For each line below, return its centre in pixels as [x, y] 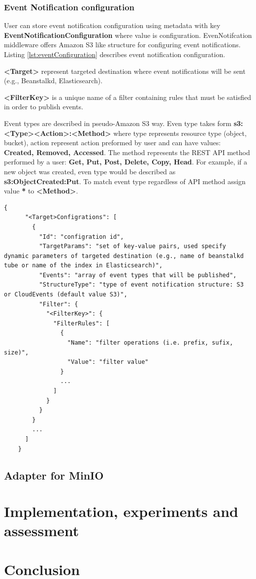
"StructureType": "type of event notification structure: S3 [141, 285]
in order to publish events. [44, 107]
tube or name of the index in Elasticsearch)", [83, 266]
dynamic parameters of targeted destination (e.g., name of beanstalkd [124, 256]
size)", [16, 352]
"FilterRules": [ [81, 323]
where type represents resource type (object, [180, 133]
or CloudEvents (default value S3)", [66, 295]
